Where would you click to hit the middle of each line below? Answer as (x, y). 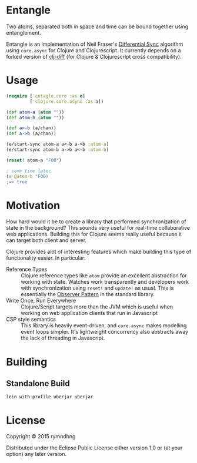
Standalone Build (38, 383)
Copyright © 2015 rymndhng (41, 437)
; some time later (29, 171)
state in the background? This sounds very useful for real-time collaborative (98, 228)
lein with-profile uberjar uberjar (50, 397)
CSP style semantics (31, 319)
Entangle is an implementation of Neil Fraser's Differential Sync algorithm (95, 44)
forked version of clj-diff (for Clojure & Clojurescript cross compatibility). (94, 56)
